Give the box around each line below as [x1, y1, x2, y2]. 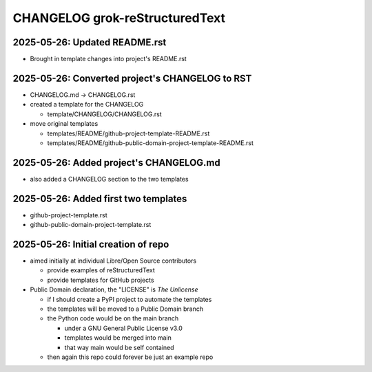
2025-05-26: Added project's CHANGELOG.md [12, 157, 220, 168]
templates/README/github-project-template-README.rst [47, 129, 210, 138]
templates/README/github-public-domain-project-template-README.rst [47, 138, 254, 147]
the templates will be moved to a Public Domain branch [47, 305, 204, 313]
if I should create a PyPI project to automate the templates [47, 295, 212, 303]
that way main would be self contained [64, 343, 174, 351]
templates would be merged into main [64, 333, 172, 342]
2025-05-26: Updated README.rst [12, 36, 167, 48]
